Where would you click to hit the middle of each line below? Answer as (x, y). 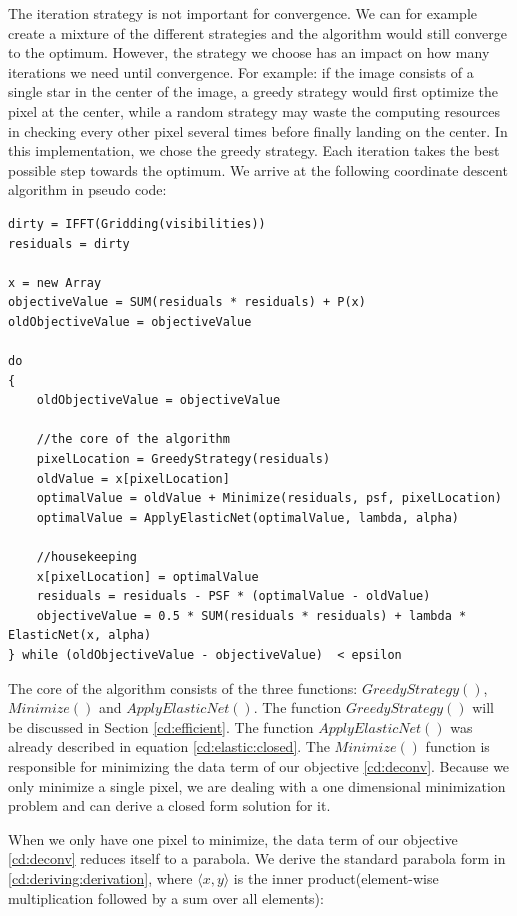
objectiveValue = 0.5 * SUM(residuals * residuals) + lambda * (251, 615)
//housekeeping (86, 557)
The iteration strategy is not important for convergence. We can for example (242, 13)
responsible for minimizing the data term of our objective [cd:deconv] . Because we (259, 765)
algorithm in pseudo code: (87, 189)
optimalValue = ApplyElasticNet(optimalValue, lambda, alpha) (248, 517)
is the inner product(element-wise (336, 877)
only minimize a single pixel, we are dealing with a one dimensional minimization (257, 785)
